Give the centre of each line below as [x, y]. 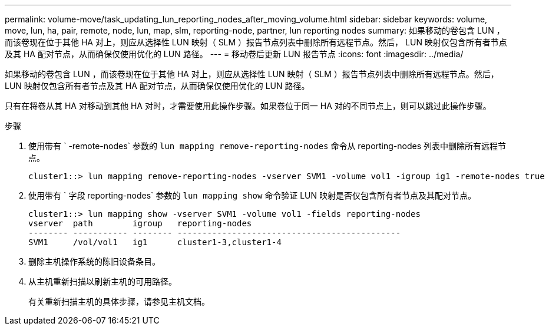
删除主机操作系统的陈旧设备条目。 [94, 261]
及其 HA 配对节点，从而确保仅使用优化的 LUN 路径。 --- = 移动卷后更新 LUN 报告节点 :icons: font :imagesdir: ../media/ [234, 54]
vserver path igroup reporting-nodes [140, 223]
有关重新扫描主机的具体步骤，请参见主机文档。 [119, 301]
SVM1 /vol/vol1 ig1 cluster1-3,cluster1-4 [155, 242]
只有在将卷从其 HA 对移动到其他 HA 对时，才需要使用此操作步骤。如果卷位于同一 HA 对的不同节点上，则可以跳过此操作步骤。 [248, 106]
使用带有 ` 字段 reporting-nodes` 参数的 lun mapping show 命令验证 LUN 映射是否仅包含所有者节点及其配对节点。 [252, 195]
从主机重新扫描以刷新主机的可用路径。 [102, 281]
